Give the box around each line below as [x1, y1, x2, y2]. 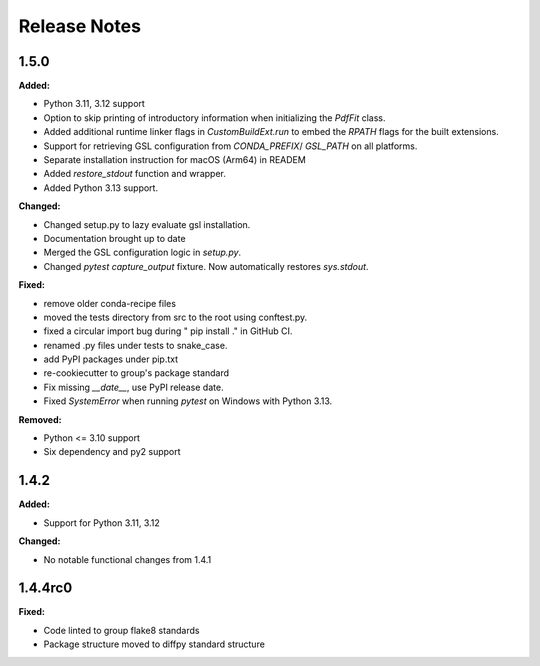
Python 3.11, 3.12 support [43, 98, 145, 110]
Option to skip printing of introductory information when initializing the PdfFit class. [43, 111, 386, 124]
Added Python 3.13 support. [43, 181, 159, 194]
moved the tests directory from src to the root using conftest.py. [43, 311, 308, 323]
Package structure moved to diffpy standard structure [43, 638, 265, 650]
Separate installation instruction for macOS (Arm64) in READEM [43, 154, 307, 166]
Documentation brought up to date [43, 232, 186, 244]
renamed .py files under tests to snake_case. [43, 339, 228, 351]
